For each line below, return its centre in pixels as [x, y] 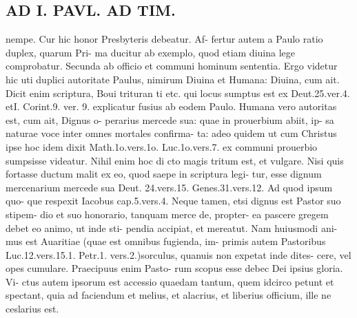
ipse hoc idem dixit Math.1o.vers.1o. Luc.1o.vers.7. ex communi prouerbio [162, 146]
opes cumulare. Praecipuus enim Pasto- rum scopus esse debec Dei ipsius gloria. [174, 268]
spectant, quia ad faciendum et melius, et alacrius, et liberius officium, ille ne [169, 295]
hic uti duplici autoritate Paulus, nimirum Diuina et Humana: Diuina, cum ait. [173, 79]
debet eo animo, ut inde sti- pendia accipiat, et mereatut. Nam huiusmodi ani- [172, 227]
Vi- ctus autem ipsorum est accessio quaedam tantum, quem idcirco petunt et [170, 281]
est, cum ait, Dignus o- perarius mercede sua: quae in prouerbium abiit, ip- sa [170, 119]
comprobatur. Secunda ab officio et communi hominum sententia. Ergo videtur [172, 66]
